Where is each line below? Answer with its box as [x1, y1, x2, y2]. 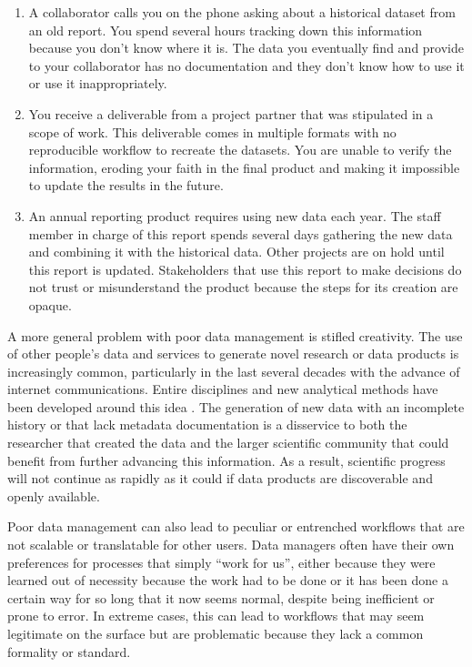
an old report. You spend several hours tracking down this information [28, 20, 423, 39]
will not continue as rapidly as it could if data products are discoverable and [7, 469, 433, 488]
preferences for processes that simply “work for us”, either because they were [7, 552, 436, 571]
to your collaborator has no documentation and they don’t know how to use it [28, 56, 465, 75]
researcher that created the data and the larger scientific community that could [7, 433, 449, 452]
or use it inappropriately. [28, 74, 167, 93]
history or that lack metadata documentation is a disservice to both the [7, 415, 407, 434]
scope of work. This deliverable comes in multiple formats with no [28, 122, 397, 141]
